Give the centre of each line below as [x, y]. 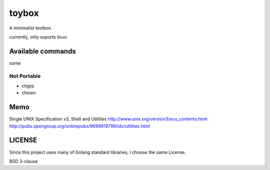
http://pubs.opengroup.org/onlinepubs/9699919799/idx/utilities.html [79, 126]
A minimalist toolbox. [31, 28]
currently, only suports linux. [39, 37]
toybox [24, 13]
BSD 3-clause [23, 161]
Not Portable [25, 76]
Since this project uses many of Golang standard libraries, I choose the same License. [98, 152]
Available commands [42, 51]
